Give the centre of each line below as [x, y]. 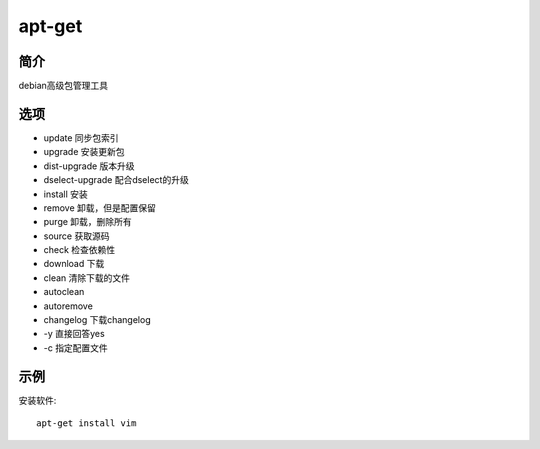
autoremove [68, 306]
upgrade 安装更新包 [84, 152]
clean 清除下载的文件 [86, 277]
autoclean [64, 292]
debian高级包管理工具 [63, 86]
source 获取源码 [76, 236]
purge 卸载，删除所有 [87, 222]
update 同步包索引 [81, 137]
